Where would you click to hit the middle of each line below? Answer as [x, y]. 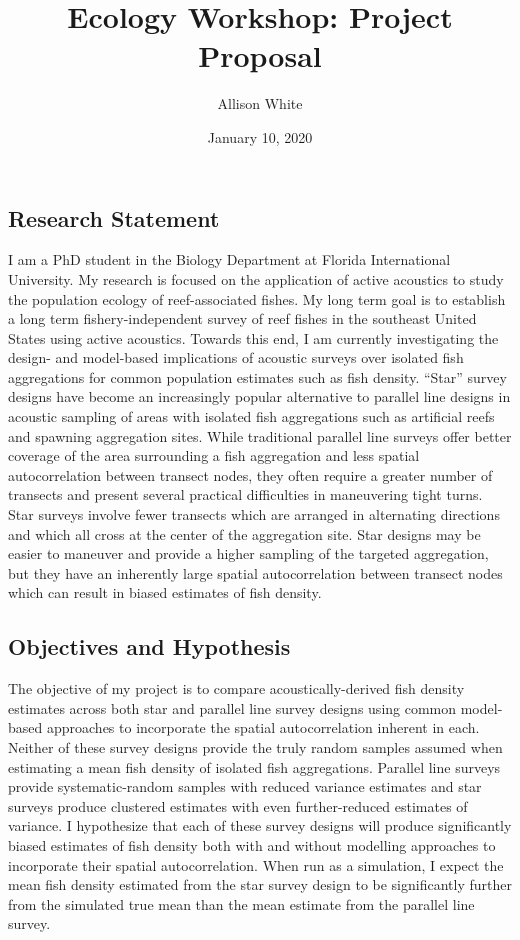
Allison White [260, 103]
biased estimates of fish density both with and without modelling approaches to [252, 844]
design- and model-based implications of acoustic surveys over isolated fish [236, 357]
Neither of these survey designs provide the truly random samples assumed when [255, 746]
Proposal [260, 55]
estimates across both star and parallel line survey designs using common [232, 707]
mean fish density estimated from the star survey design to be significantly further [260, 884]
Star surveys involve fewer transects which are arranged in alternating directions [254, 514]
